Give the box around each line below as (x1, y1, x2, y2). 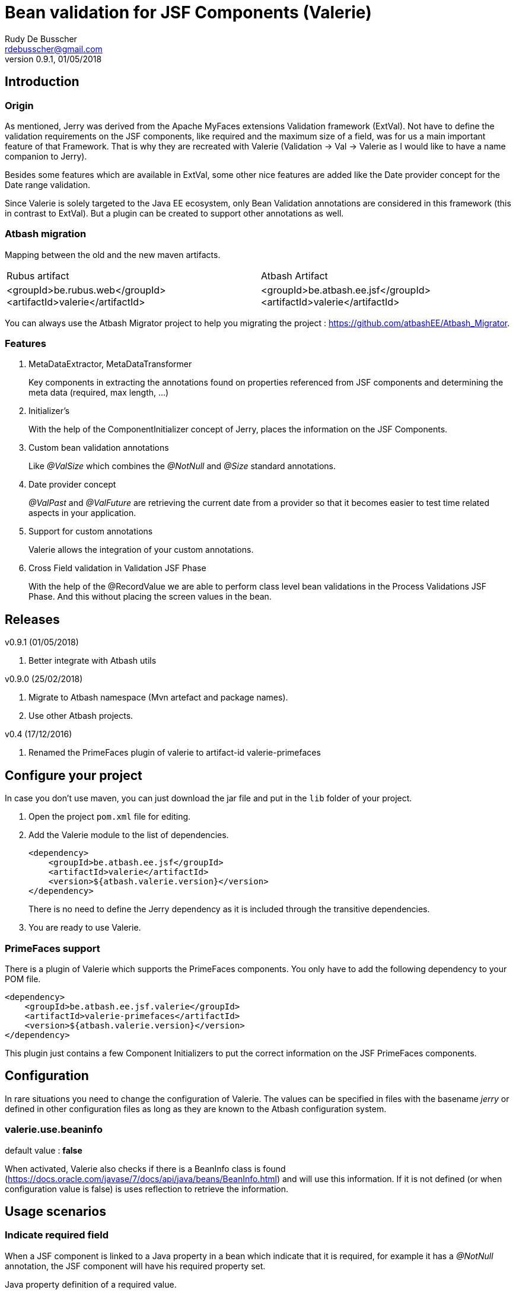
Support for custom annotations (28, 526, 153, 537)
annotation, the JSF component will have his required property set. (5, 1260, 266, 1271)
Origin (5, 99, 34, 112)
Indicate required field (5, 1229, 109, 1241)
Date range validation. (5, 179, 91, 190)
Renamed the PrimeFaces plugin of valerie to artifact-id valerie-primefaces (28, 747, 321, 758)
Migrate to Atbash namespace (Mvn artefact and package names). (28, 692, 288, 703)
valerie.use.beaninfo (5, 1123, 103, 1136)
